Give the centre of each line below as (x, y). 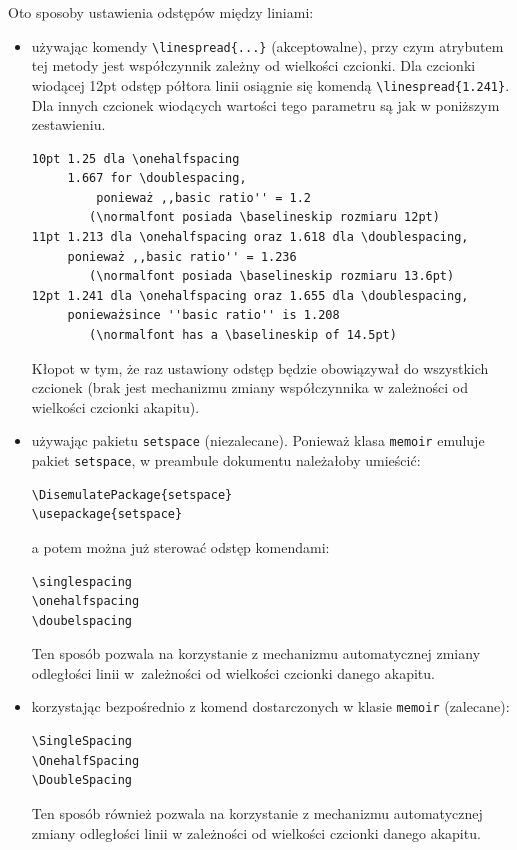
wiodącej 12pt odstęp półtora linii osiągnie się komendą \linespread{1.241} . (270, 84)
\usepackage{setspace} (107, 514)
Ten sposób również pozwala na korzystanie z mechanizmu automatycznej (257, 812)
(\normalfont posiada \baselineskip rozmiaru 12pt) (264, 217)
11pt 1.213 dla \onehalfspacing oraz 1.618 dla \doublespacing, (250, 237)
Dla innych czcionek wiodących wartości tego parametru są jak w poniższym (265, 104)
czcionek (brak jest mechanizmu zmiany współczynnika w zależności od (249, 387)
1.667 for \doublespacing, (157, 178)
